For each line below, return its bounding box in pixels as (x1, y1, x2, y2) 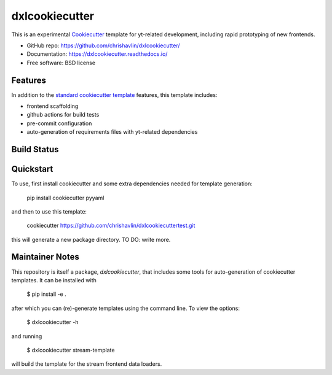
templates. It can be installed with (11, 276, 97, 284)
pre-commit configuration (26, 120, 92, 127)
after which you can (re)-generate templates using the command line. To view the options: (11, 304, 240, 312)
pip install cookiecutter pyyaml (26, 194, 105, 201)
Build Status (11, 144, 59, 155)
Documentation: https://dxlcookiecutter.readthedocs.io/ (26, 50, 168, 58)
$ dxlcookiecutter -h (26, 319, 79, 326)
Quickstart (11, 164, 53, 174)
